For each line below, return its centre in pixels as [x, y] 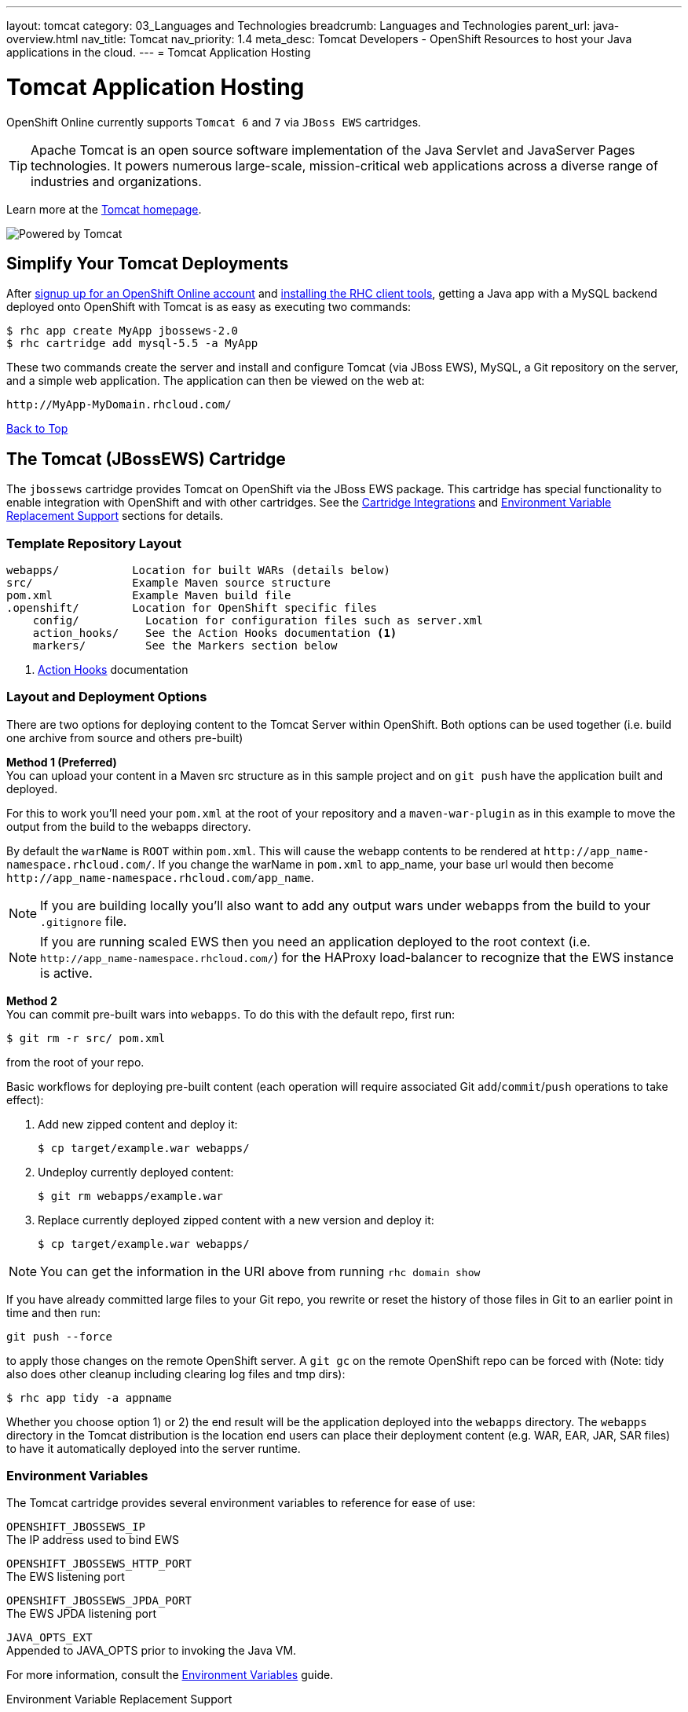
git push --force [59, 1336]
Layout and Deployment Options [107, 697]
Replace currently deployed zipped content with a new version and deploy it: [236, 1220]
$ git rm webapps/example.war [131, 1196]
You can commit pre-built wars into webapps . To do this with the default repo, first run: [231, 1014]
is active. [66, 973]
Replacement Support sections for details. [115, 516]
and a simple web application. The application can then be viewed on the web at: [216, 381]
